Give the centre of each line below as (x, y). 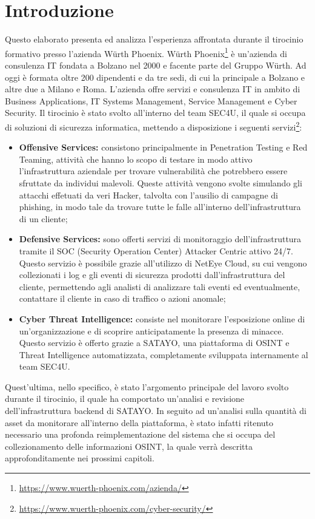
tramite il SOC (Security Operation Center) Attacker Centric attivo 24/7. (156, 250)
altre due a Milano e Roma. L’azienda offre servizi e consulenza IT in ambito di (153, 89)
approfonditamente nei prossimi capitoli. (80, 458)
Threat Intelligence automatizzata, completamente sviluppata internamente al (164, 354)
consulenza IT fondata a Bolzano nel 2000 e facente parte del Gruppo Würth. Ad (156, 65)
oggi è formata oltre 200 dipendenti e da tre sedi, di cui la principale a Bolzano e (155, 77)
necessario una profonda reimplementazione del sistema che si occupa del (140, 434)
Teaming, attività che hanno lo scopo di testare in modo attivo (136, 159)
